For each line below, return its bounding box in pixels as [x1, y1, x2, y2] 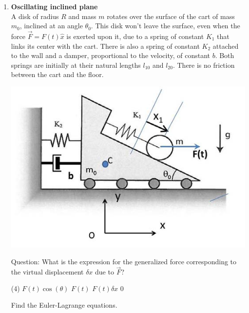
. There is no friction [172, 59, 235, 70]
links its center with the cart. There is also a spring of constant [11, 40, 200, 51]
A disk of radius [11, 11, 59, 21]
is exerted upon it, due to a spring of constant [66, 31, 204, 41]
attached [212, 40, 239, 51]
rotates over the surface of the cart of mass [107, 11, 235, 21]
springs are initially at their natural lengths [11, 59, 141, 70]
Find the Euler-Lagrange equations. [11, 299, 117, 310]
